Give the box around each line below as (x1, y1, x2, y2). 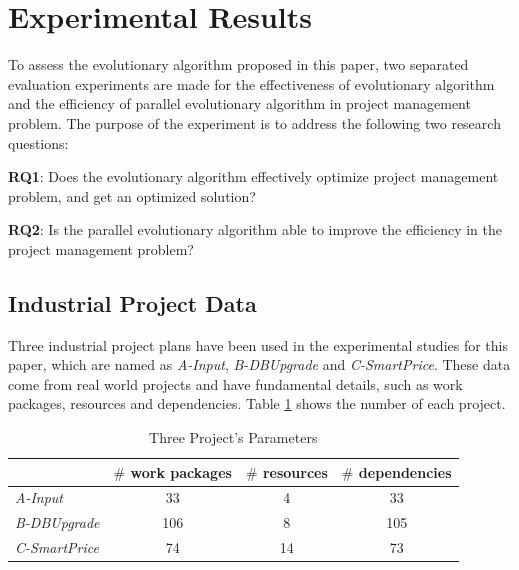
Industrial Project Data (8, 287, 257, 318)
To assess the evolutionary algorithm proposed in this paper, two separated (8, 54, 469, 75)
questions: (8, 132, 69, 153)
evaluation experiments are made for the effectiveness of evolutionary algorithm (8, 73, 495, 94)
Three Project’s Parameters (149, 427, 318, 448)
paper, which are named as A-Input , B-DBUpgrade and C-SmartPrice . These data (8, 354, 511, 375)
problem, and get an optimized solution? (8, 185, 256, 206)
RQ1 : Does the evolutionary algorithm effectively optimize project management (8, 166, 499, 187)
